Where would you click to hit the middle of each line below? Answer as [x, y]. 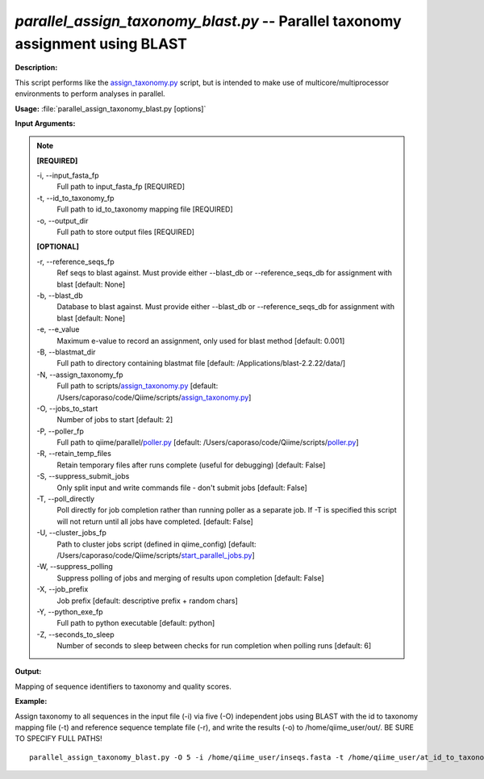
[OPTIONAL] [58, 247]
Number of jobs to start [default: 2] [115, 420]
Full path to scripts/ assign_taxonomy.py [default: [138, 386]
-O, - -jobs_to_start [67, 408]
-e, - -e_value [58, 329]
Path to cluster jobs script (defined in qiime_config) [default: [157, 544]
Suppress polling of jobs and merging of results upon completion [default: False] [190, 578]
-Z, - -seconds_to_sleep [75, 635]
